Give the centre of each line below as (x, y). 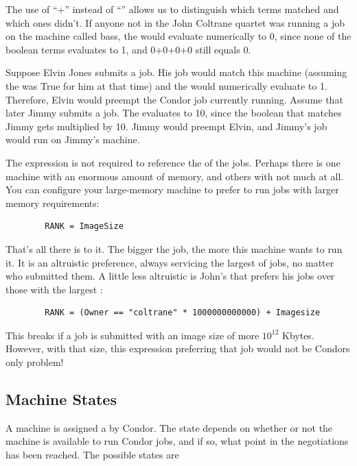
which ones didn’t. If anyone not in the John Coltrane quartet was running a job (175, 22)
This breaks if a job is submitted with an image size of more (133, 335)
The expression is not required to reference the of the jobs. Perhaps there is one (173, 162)
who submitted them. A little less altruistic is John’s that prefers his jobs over (170, 276)
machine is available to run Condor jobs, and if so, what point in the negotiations (177, 441)
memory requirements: (53, 203)
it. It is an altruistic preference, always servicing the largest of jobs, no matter (170, 262)
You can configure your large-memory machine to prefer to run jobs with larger (172, 189)
